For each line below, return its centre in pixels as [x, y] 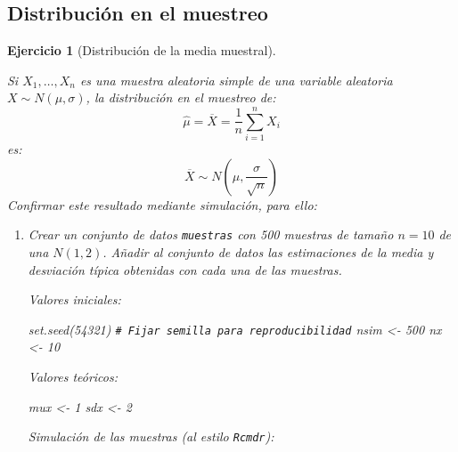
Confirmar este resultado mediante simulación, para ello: [162, 204]
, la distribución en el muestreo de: [181, 97]
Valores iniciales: [74, 299]
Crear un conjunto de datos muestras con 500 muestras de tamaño [211, 234]
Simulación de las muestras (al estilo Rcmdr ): [151, 436]
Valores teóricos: [73, 376]
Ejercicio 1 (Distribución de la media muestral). [142, 50]
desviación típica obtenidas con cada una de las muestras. [185, 269]
